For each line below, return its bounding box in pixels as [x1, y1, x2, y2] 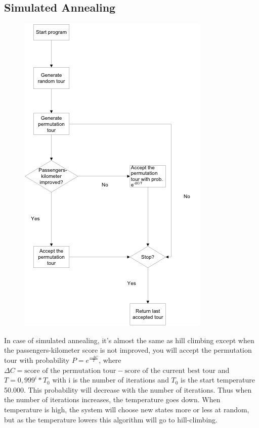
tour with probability [4, 354, 70, 365]
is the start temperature [181, 374, 255, 385]
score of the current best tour [124, 367, 215, 374]
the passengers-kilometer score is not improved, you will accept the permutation [4, 345, 252, 355]
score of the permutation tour [24, 367, 116, 374]
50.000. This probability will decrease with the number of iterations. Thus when [4, 384, 252, 395]
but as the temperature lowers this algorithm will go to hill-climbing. [4, 414, 218, 424]
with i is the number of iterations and [52, 374, 169, 385]
